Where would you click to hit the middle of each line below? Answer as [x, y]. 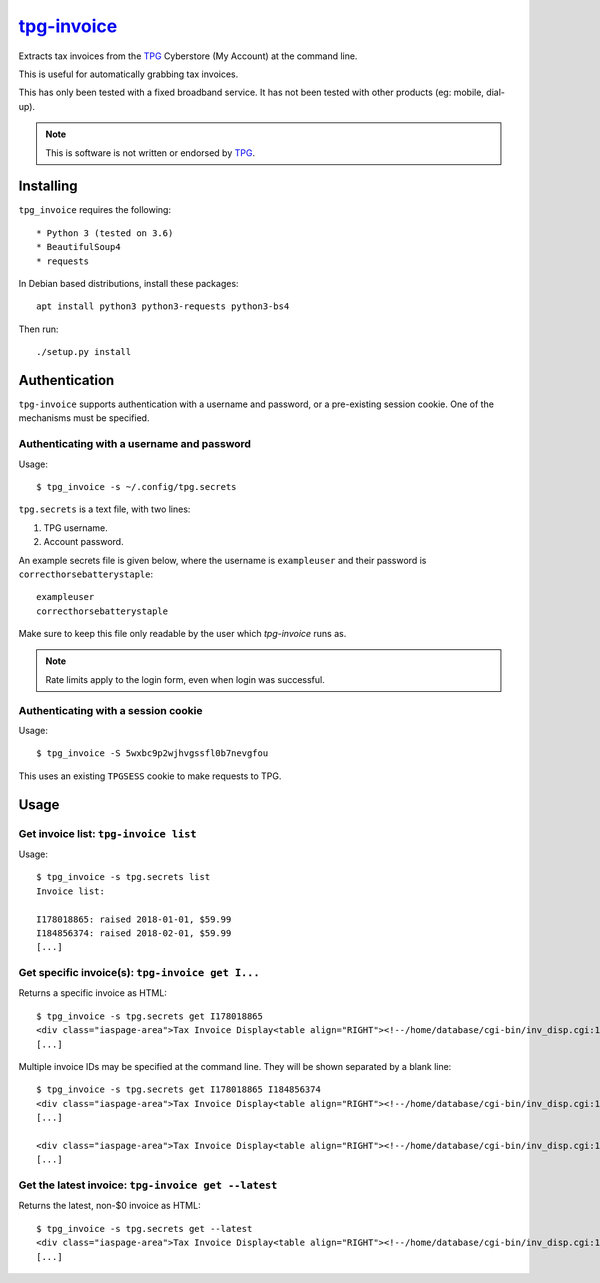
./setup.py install [84, 352]
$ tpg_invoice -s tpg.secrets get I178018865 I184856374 [179, 1089]
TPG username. [76, 527]
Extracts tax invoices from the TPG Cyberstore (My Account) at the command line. [188, 56]
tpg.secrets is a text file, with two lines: [104, 509]
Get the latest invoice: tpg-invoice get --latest [148, 1185]
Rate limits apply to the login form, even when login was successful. [185, 679]
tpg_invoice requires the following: [95, 210]
